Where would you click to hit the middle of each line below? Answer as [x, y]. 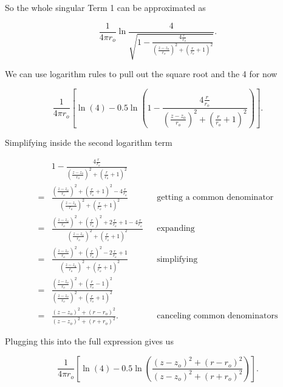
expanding [176, 229]
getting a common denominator [215, 198]
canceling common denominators [217, 316]
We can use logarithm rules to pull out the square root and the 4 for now [141, 74]
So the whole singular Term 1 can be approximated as [105, 7]
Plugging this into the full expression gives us [89, 341]
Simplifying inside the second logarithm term [89, 142]
